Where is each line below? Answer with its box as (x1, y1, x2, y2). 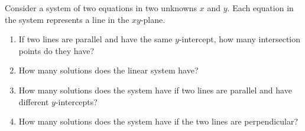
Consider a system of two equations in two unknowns (5, 2, 197, 14)
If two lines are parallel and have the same (18, 33, 173, 45)
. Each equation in (227, 2, 294, 14)
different (18, 95, 49, 108)
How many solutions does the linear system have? (18, 64, 199, 76)
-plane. (140, 13, 166, 25)
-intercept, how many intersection (179, 33, 301, 45)
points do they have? (18, 44, 95, 56)
